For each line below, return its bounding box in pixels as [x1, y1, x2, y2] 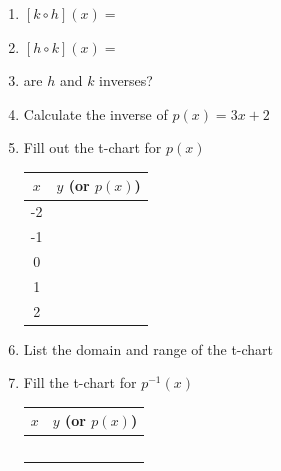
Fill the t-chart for [23, 372, 137, 393]
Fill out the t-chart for [23, 137, 162, 158]
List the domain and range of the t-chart [23, 338, 274, 359]
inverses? [99, 70, 153, 91]
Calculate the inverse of [23, 103, 168, 124]
